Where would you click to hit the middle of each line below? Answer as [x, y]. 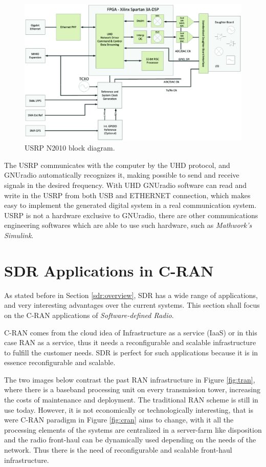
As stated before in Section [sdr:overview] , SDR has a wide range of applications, [131, 295]
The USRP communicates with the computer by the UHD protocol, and [117, 165]
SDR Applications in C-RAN [109, 270]
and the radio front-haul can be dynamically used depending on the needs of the [130, 440]
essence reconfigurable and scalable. [60, 362]
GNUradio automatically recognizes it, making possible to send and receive [122, 175]
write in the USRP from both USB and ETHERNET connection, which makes [127, 195]
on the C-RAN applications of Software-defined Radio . [89, 315]
